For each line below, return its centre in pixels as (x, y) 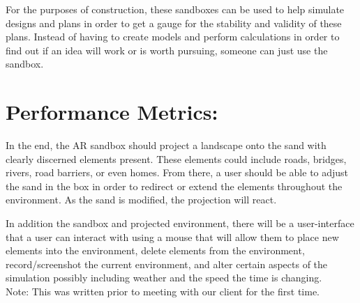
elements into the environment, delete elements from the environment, (155, 250)
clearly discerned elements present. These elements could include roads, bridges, (176, 158)
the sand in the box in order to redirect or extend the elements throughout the (174, 186)
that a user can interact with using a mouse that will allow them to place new (172, 236)
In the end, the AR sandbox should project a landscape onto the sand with (166, 145)
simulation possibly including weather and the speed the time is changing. (164, 278)
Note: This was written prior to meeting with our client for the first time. (163, 292)
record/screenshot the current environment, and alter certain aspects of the (167, 264)
